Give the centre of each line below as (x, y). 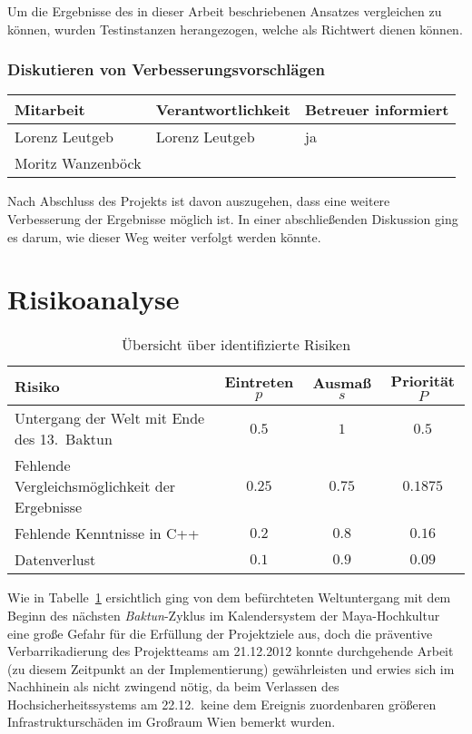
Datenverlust (55, 560)
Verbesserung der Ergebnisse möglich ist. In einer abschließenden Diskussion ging (233, 219)
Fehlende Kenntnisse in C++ (107, 533)
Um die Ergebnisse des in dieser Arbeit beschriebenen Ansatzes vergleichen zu (225, 11)
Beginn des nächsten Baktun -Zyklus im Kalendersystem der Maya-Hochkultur (224, 615)
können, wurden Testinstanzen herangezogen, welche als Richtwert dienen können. (235, 29)
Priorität (423, 381)
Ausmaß (342, 383)
